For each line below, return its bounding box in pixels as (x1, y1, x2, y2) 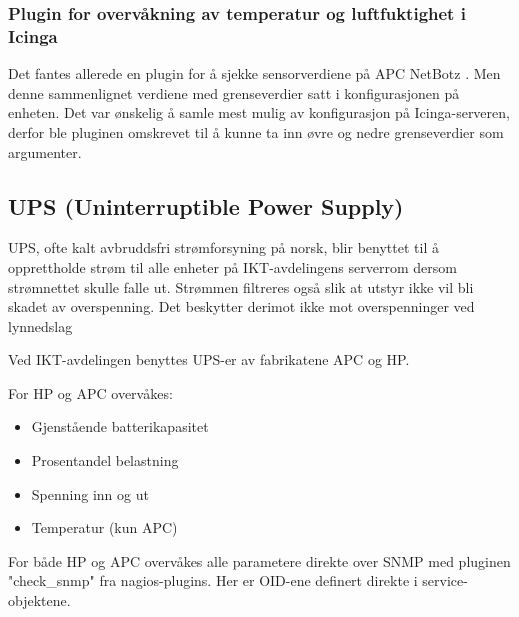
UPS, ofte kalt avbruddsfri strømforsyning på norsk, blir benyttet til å (8, 237, 439, 258)
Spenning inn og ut (31, 483, 149, 504)
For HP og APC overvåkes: (8, 382, 173, 403)
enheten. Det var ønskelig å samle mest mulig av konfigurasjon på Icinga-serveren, (8, 102, 510, 123)
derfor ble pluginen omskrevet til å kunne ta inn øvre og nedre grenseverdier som (8, 121, 504, 142)
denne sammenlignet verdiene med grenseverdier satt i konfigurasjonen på (8, 82, 460, 103)
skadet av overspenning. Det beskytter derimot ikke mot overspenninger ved (8, 296, 475, 317)
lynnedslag (8, 315, 73, 336)
